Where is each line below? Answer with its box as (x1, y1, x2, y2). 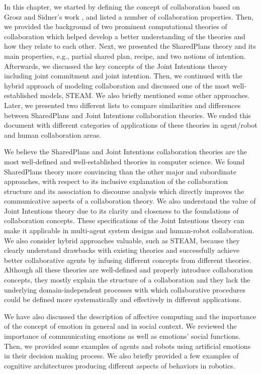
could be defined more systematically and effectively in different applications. (4, 294, 242, 305)
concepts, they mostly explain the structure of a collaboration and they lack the (4, 274, 250, 285)
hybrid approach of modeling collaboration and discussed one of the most (4, 80, 230, 90)
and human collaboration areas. (4, 129, 102, 140)
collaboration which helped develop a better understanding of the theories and (4, 31, 245, 41)
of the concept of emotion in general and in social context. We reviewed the (4, 321, 237, 331)
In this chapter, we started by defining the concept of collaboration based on (4, 2, 240, 12)
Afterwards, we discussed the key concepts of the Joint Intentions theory (4, 60, 228, 71)
